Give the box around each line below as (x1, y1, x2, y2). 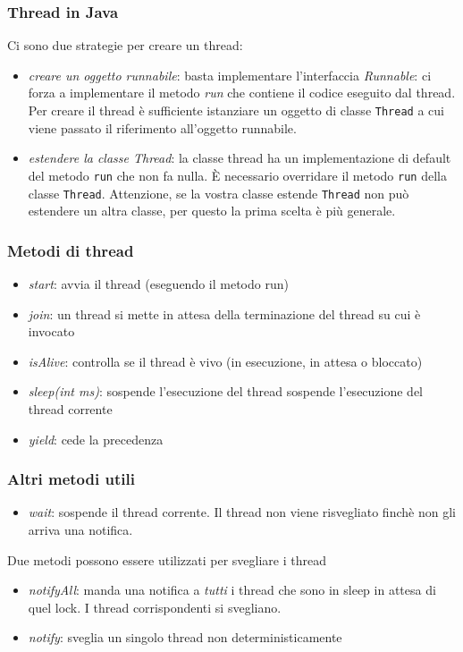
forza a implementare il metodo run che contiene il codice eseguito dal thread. (28, 83, 456, 102)
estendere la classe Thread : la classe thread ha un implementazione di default (28, 148, 451, 167)
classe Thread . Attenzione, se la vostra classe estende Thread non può (28, 183, 409, 202)
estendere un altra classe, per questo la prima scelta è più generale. (28, 201, 396, 220)
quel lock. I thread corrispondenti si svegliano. (28, 597, 282, 616)
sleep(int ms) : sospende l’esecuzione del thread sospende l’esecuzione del (28, 382, 424, 401)
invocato (28, 322, 75, 341)
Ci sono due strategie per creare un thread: (7, 36, 243, 55)
